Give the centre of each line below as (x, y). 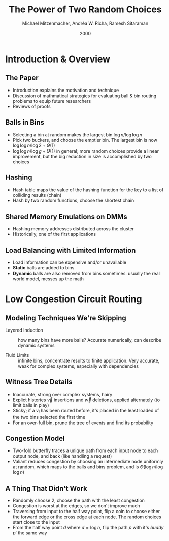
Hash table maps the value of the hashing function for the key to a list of (88, 190)
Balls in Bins (25, 122)
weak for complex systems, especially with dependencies (78, 366)
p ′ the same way (30, 533)
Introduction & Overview (58, 59)
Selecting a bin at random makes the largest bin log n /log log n (77, 134)
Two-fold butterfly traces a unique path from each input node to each (85, 450)
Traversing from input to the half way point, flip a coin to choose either (86, 512)
